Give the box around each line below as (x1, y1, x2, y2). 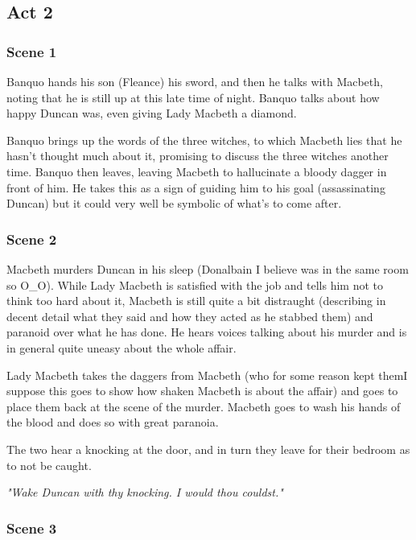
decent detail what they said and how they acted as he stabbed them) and (6, 307, 373, 324)
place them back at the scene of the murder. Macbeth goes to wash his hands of (6, 398, 401, 414)
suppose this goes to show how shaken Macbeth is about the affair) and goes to (6, 382, 398, 399)
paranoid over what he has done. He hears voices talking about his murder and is (6, 324, 407, 340)
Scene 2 (6, 229, 57, 249)
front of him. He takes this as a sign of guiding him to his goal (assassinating (6, 179, 385, 196)
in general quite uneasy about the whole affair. (6, 339, 237, 356)
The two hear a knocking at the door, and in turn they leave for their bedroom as (6, 440, 410, 457)
